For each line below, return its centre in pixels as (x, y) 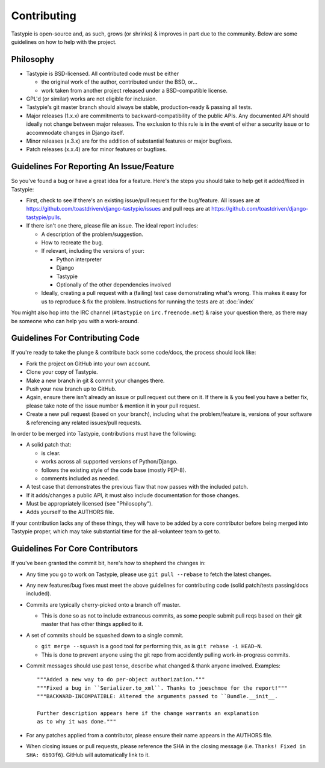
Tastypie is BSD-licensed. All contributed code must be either (103, 73)
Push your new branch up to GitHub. (71, 389)
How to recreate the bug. (72, 243)
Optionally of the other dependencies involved (114, 284)
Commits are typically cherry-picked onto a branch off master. (103, 604)
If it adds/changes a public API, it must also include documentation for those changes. (133, 495)
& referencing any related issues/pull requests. (84, 423)
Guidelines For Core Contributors (75, 549)
